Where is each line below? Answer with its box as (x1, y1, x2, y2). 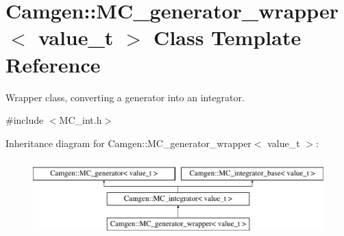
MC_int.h (59, 113, 102, 127)
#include (5, 113, 44, 127)
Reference (5, 50, 101, 78)
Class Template (153, 23, 302, 51)
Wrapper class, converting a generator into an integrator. (5, 90, 245, 104)
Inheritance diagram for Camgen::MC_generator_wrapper (5, 135, 251, 150)
